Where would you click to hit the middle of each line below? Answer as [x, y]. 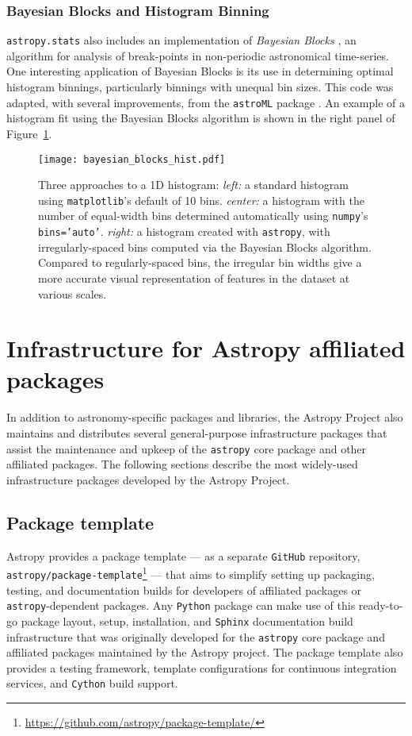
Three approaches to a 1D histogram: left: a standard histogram [193, 185]
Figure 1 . [29, 133]
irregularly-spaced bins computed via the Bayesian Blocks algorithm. [205, 247]
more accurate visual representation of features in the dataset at [194, 277]
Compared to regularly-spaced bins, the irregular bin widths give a [200, 262]
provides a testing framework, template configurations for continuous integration [202, 667]
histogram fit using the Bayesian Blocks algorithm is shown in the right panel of [201, 118]
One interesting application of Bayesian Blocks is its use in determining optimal [200, 71]
